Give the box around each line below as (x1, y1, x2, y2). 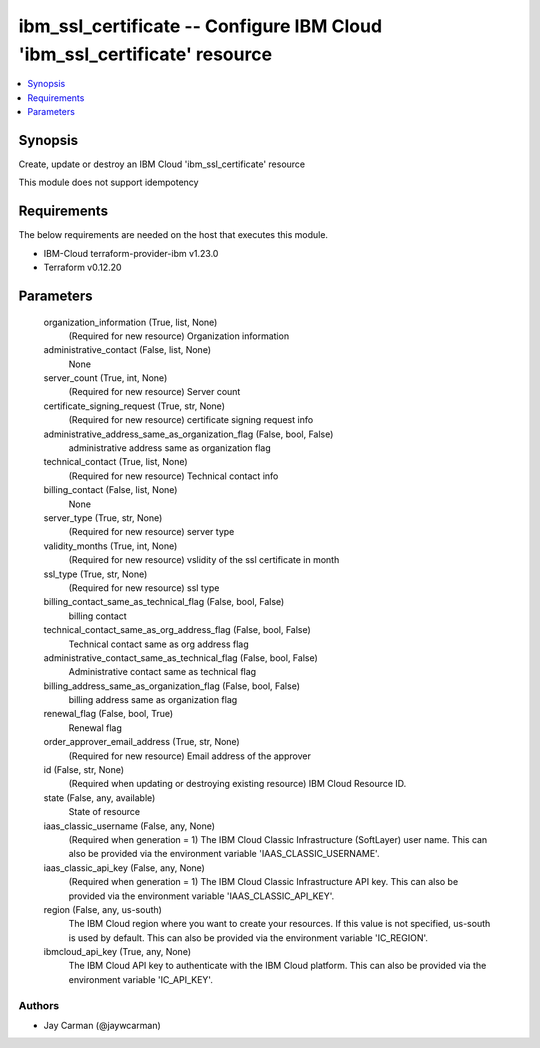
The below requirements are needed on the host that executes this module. (18, 229, 329, 241)
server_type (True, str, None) (43, 511, 163, 524)
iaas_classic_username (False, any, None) (43, 820, 215, 832)
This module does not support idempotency (18, 176, 199, 189)
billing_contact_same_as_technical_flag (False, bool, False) (43, 596, 285, 608)
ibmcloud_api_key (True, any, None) (43, 946, 192, 958)
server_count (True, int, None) (43, 372, 168, 384)
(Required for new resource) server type (68, 526, 235, 538)
